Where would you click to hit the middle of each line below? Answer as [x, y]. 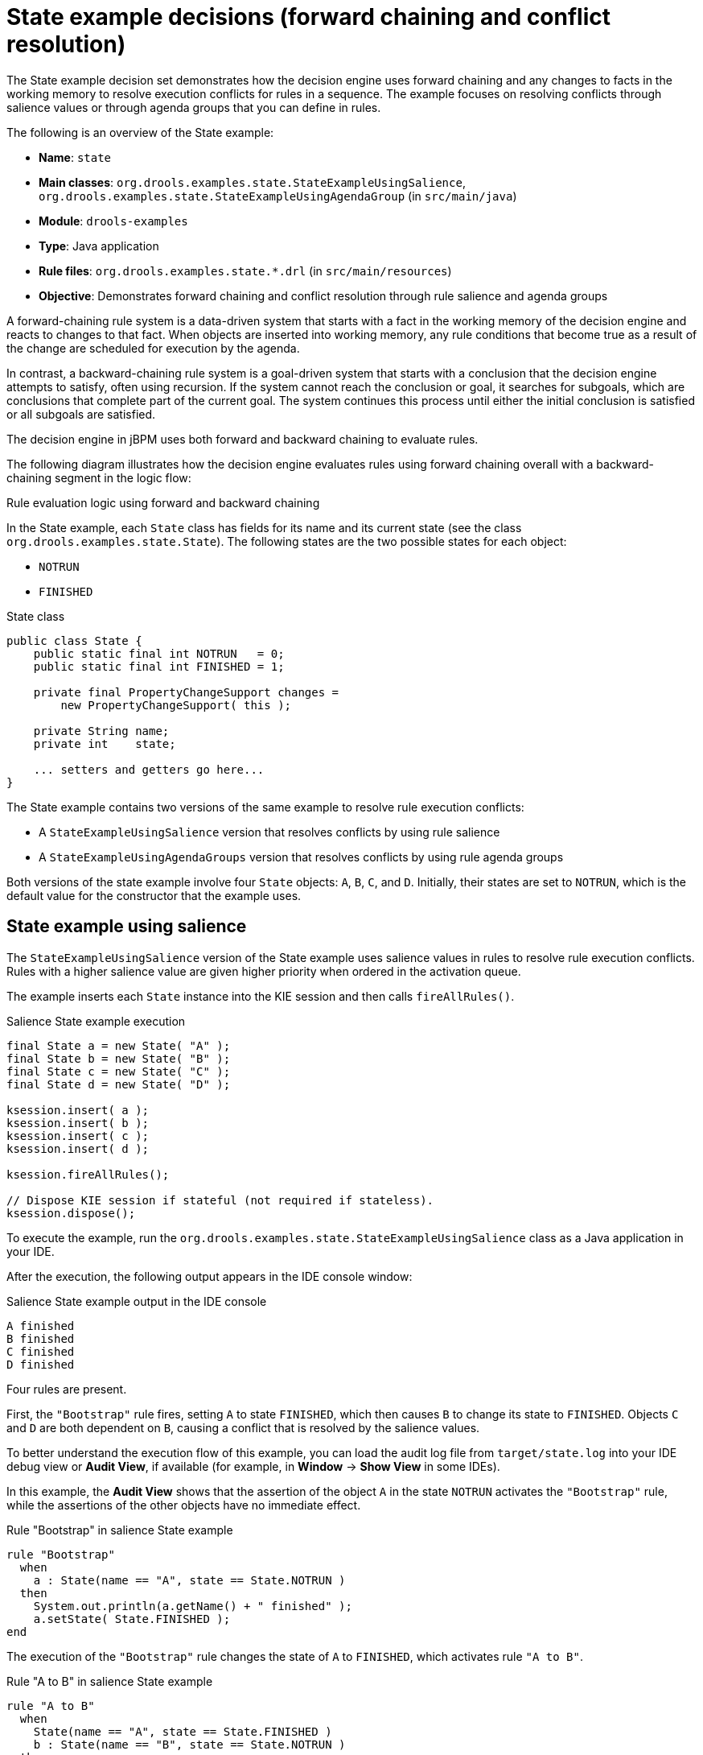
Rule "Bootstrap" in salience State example [120, 1530]
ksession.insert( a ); [78, 1110]
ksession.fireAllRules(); [88, 1174]
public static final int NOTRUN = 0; [159, 653]
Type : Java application [99, 246]
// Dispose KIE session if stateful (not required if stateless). [220, 1200]
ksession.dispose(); [71, 1213]
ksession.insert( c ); [78, 1136]
